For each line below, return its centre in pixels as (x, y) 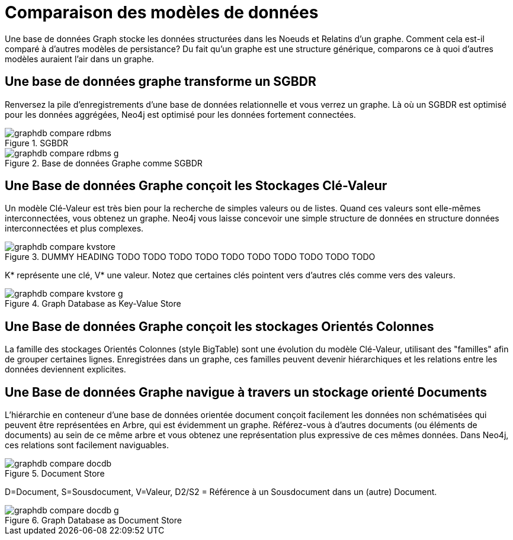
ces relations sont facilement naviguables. (87, 445)
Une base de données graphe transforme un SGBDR (161, 82)
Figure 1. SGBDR (37, 143)
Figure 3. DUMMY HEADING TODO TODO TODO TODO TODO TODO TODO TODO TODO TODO (190, 257)
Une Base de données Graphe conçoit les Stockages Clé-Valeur (196, 186)
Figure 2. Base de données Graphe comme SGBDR (104, 163)
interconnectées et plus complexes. (74, 229)
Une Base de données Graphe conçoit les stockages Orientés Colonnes (219, 326)
